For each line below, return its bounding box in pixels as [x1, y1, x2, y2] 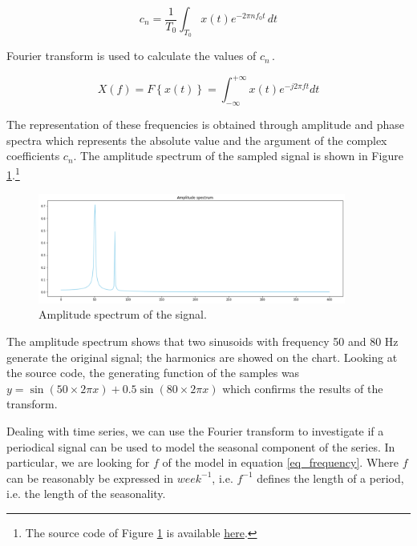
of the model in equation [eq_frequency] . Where [162, 454, 399, 471]
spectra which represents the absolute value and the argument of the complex [6, 131, 387, 148]
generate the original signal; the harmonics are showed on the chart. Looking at [6, 348, 398, 365]
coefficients [6, 147, 60, 164]
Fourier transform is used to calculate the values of [6, 47, 257, 64]
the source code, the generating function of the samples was [6, 364, 300, 381]
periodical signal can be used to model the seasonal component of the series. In [6, 438, 395, 455]
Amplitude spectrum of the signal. [38, 306, 207, 323]
